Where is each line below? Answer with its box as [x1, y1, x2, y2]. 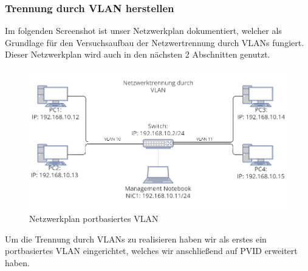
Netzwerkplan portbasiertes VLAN [29, 212, 159, 225]
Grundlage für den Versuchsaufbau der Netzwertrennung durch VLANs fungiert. [5, 36, 304, 49]
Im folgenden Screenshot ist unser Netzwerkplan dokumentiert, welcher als [5, 24, 282, 37]
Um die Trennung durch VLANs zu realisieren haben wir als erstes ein [5, 232, 267, 245]
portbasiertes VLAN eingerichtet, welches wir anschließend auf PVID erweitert [5, 244, 298, 257]
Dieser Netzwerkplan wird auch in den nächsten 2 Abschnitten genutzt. [5, 48, 270, 61]
